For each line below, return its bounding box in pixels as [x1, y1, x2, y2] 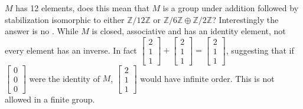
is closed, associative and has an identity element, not [92, 25, 286, 37]
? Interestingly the [212, 13, 279, 25]
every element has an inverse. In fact [5, 44, 137, 56]
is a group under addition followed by [162, 2, 299, 14]
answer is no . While [5, 25, 79, 37]
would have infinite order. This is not [140, 72, 275, 84]
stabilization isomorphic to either [5, 13, 125, 25]
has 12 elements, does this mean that [15, 2, 149, 14]
